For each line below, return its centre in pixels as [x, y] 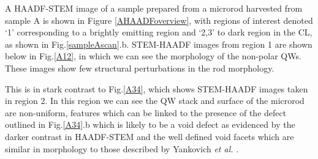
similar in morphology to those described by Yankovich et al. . [122, 148]
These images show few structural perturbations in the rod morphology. [140, 68]
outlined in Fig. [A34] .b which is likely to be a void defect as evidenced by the [150, 124]
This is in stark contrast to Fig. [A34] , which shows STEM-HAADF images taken [157, 88]
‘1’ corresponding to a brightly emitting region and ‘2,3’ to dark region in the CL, [159, 32]
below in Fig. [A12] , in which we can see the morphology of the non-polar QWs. [153, 56]
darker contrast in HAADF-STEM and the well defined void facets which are [150, 136]
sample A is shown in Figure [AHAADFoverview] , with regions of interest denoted [159, 20]
